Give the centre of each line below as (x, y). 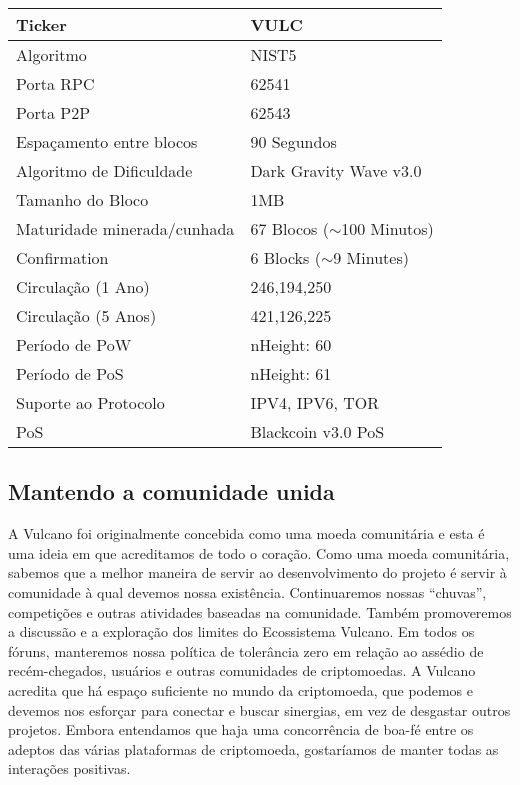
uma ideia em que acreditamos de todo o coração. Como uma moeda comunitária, (259, 552)
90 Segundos (293, 141)
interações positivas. (69, 768)
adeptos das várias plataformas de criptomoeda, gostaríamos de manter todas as (253, 748)
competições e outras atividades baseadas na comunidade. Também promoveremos (260, 611)
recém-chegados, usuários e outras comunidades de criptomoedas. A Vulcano (242, 670)
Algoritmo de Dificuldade (104, 170)
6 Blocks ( (285, 257)
